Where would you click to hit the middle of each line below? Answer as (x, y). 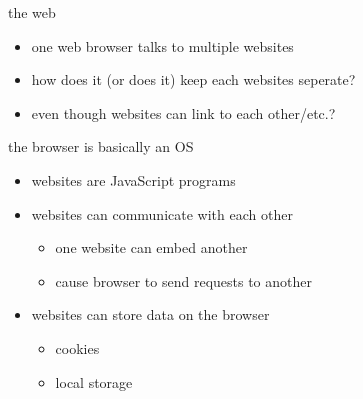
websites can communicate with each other (162, 213)
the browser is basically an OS (101, 146)
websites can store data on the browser (150, 314)
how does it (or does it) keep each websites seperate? (193, 79)
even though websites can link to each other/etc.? (183, 112)
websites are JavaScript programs (133, 179)
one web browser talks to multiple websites (162, 45)
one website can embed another (151, 247)
